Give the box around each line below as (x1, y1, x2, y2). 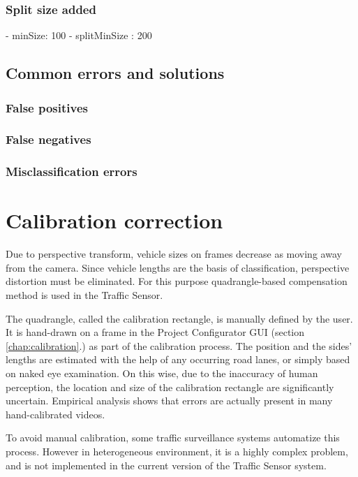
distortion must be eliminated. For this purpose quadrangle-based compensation (6, 274, 348, 288)
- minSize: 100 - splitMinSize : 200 (6, 28, 152, 43)
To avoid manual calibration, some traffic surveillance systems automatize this (6, 430, 340, 445)
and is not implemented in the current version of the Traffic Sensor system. (6, 457, 327, 472)
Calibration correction (6, 206, 223, 235)
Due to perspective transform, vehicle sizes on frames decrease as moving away (6, 247, 342, 261)
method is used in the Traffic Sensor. (6, 288, 163, 302)
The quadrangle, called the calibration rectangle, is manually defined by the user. (6, 311, 353, 325)
